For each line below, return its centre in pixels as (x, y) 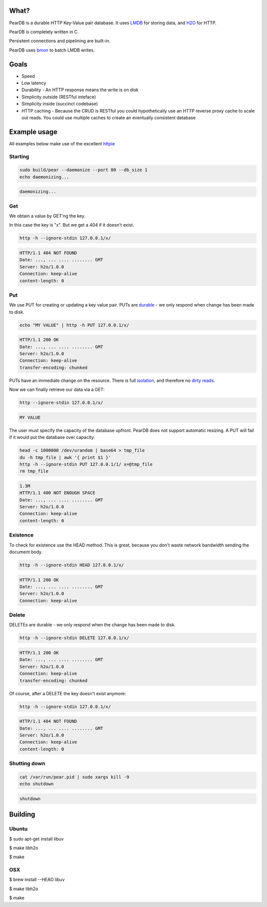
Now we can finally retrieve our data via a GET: (57, 390)
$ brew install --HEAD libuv (37, 880)
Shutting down (27, 764)
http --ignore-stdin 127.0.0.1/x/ (61, 403)
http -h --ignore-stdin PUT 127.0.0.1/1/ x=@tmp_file (86, 464)
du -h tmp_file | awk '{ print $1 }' (65, 457)
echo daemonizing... (44, 177)
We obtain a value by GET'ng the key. (47, 216)
